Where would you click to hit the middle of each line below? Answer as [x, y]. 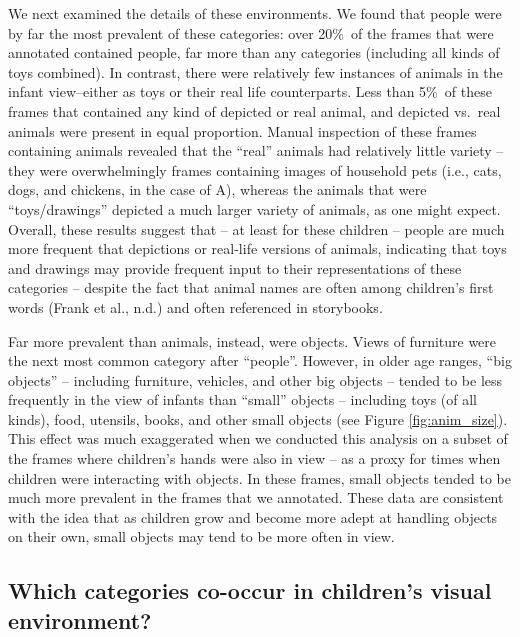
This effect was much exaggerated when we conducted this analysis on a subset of [258, 438]
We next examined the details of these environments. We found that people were [255, 13]
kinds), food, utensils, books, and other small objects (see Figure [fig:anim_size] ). [258, 418]
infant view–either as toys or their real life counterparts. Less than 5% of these [250, 91]
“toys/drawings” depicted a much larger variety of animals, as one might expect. [254, 208]
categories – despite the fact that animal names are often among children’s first [251, 287]
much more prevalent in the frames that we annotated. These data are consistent [256, 497]
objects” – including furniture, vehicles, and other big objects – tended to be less [255, 379]
